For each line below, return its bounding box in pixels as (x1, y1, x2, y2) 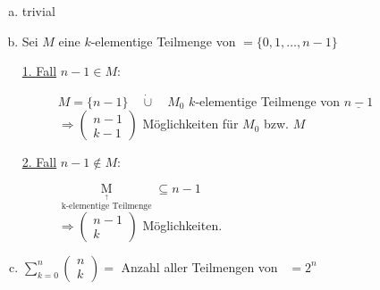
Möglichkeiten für (142, 114, 239, 133)
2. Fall (21, 153, 57, 171)
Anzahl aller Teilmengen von (121, 257, 278, 276)
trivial (21, 2, 55, 20)
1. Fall (21, 62, 57, 80)
